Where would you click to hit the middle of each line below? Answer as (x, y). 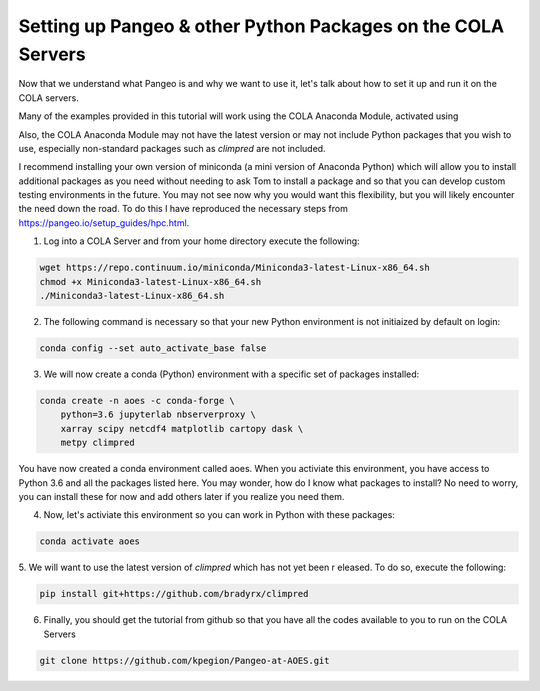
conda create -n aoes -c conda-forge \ (137, 400)
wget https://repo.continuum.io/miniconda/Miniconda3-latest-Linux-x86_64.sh (234, 268)
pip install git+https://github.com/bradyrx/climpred (174, 594)
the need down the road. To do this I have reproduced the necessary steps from (183, 209)
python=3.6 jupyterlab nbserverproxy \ (158, 414)
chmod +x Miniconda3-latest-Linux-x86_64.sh (150, 281)
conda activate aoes (89, 541)
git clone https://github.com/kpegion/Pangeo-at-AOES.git (184, 660)
